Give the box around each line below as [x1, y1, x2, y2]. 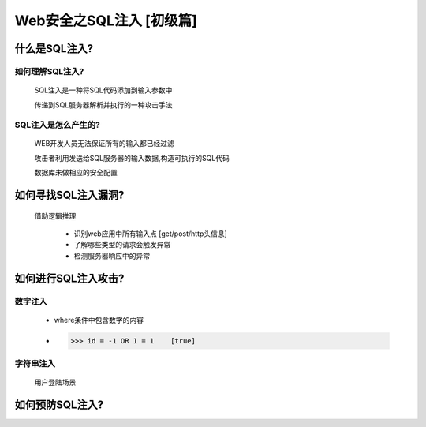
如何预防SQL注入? [14, 399, 104, 412]
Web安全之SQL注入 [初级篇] [14, 12, 197, 29]
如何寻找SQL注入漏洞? [14, 189, 125, 202]
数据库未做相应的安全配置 [34, 168, 118, 178]
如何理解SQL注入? [14, 66, 84, 77]
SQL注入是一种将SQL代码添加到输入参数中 [34, 85, 173, 95]
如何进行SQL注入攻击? [14, 272, 125, 285]
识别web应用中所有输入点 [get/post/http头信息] [73, 229, 228, 238]
